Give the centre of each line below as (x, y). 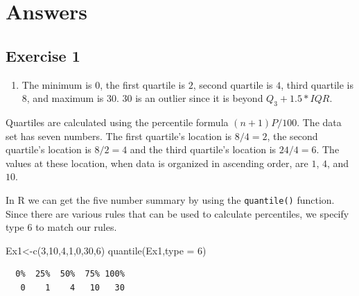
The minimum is (57, 84)
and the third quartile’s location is (203, 149)
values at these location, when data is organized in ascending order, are (157, 163)
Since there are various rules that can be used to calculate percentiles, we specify (177, 213)
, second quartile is (233, 84)
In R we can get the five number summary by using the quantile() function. (170, 199)
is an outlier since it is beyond (199, 98)
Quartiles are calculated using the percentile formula (117, 122)
